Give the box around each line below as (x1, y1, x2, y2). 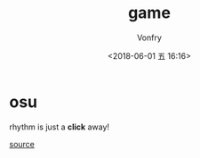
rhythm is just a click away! (9, 121, 109, 132)
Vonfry (136, 32, 163, 43)
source (9, 138, 36, 149)
